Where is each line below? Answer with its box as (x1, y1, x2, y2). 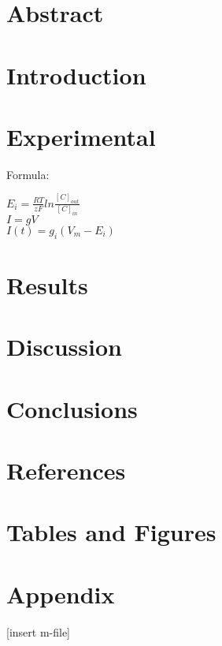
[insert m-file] (6, 623, 71, 640)
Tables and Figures (6, 516, 216, 548)
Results (6, 268, 88, 301)
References (6, 454, 126, 487)
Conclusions (6, 392, 138, 424)
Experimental (6, 120, 156, 152)
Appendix (6, 577, 115, 610)
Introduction (6, 58, 146, 91)
